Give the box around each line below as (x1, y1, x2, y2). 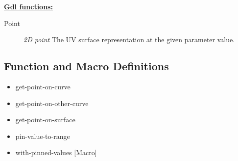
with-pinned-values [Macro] (15, 147, 97, 158)
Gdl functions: (4, 1, 53, 11)
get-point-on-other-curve (15, 98, 89, 108)
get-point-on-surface (15, 114, 75, 125)
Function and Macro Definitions (4, 58, 169, 74)
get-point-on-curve (15, 81, 71, 91)
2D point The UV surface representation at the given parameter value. (24, 34, 235, 45)
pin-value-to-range (15, 131, 70, 141)
